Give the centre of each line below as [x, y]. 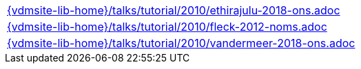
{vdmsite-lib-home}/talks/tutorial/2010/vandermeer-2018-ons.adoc [181, 43]
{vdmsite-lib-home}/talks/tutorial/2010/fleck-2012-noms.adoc [167, 27]
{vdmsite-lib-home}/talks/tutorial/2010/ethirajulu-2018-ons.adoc [174, 10]
